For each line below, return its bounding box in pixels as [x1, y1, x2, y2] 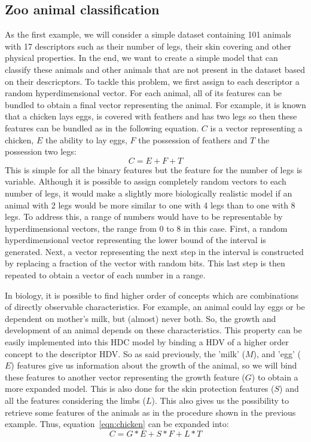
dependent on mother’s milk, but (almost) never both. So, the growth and [5, 312, 276, 324]
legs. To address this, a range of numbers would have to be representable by [5, 210, 283, 223]
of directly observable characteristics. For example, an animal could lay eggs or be [5, 300, 305, 313]
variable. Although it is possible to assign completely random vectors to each [5, 175, 286, 188]
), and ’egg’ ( [253, 347, 301, 360]
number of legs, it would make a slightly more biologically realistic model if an [5, 186, 292, 199]
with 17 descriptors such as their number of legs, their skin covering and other [5, 39, 291, 52]
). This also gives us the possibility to [151, 394, 289, 407]
